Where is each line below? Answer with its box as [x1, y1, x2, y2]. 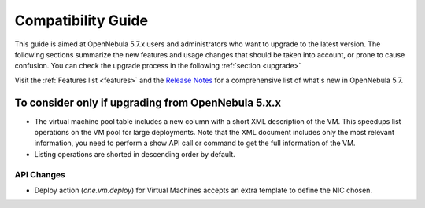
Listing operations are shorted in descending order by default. [34, 149, 235, 159]
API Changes [14, 169, 66, 180]
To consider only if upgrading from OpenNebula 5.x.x [14, 96, 282, 109]
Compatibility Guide [14, 12, 149, 29]
